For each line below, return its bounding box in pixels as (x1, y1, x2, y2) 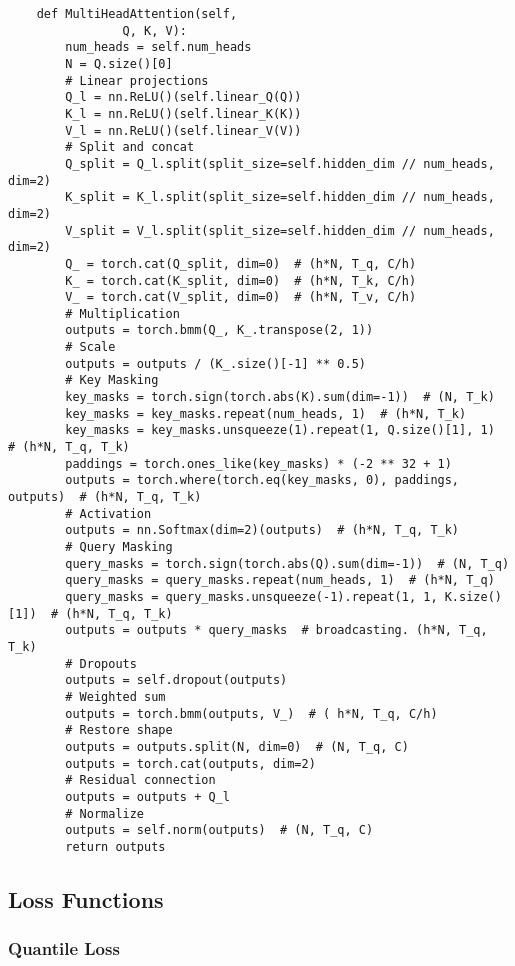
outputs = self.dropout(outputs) (65, 673, 288, 688)
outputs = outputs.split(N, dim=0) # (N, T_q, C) (65, 739, 409, 754)
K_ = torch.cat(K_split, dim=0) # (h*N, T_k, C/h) (65, 273, 417, 288)
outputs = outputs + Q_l (65, 789, 230, 804)
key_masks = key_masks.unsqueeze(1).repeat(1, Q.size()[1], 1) (65, 423, 495, 438)
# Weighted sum (65, 689, 166, 704)
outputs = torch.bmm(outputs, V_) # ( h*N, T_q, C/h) (65, 706, 438, 721)
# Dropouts (65, 656, 137, 671)
